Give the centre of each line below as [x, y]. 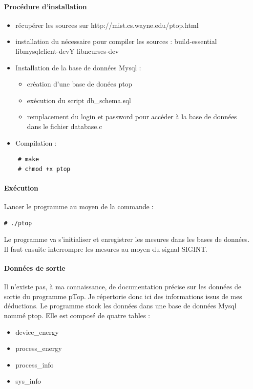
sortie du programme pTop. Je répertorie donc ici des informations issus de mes [123, 296]
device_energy [37, 332]
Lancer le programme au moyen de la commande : [79, 206]
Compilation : [36, 142]
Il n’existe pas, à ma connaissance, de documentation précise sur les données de [123, 287]
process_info [34, 364]
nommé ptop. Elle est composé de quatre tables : [77, 315]
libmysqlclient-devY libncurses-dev [67, 51]
